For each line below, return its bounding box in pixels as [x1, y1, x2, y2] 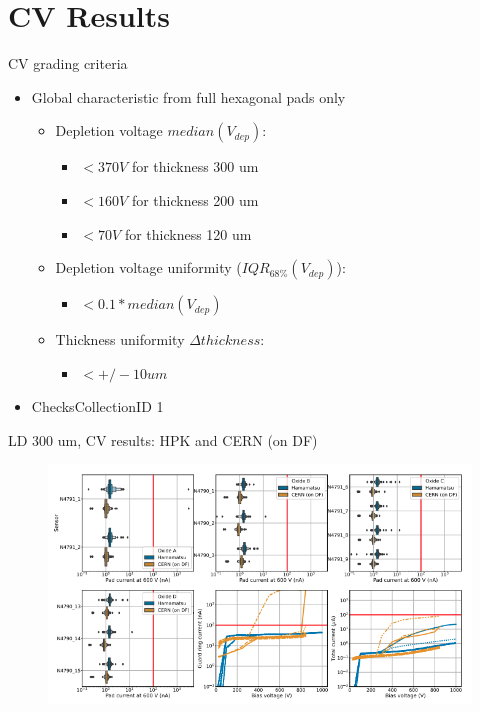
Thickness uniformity [55, 329, 185, 350]
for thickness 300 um [131, 156, 259, 177]
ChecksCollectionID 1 [31, 396, 164, 417]
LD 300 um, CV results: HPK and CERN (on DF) [8, 429, 318, 450]
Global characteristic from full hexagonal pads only [31, 86, 346, 107]
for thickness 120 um [124, 223, 252, 244]
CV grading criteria [8, 53, 128, 74]
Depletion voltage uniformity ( [55, 257, 242, 278]
